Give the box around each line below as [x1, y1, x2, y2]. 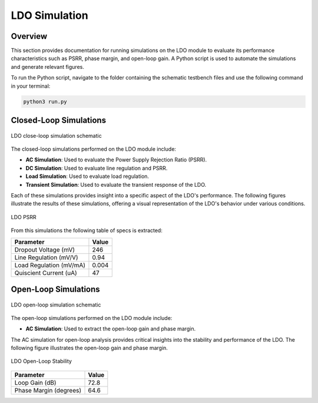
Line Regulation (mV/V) [14, 253, 79, 262]
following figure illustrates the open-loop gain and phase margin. [11, 345, 168, 352]
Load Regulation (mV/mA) [14, 261, 85, 269]
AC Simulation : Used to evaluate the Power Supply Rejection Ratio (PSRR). [25, 156, 207, 163]
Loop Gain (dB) [14, 378, 57, 387]
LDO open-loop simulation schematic [11, 301, 101, 308]
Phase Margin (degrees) [14, 386, 82, 394]
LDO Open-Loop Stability [11, 358, 72, 365]
